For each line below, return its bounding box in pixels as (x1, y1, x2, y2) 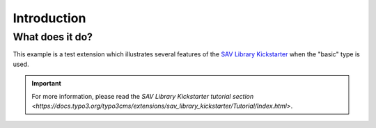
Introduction (13, 10, 86, 26)
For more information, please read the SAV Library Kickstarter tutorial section (31, 92, 254, 100)
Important (31, 79, 62, 88)
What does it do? (13, 31, 93, 43)
